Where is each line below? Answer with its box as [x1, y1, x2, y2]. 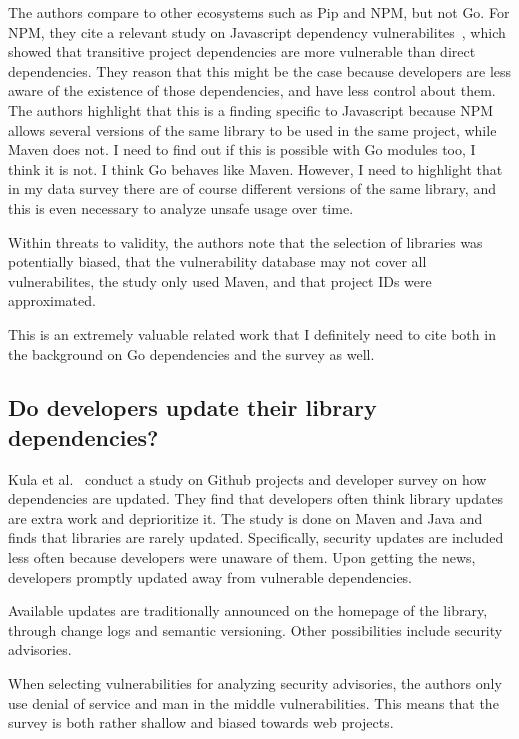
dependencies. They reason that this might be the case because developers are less [8, 60, 512, 81]
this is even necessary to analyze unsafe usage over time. [8, 197, 354, 218]
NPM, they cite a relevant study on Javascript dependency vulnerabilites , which [8, 21, 506, 42]
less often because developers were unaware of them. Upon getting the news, [8, 547, 476, 568]
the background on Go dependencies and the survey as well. [8, 343, 375, 364]
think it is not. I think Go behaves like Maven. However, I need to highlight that [8, 158, 503, 179]
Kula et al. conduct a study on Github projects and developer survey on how [8, 468, 487, 489]
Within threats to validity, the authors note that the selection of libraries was [8, 231, 483, 252]
